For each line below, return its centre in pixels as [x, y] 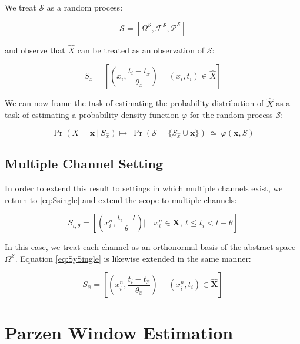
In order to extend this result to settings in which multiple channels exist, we [144, 188]
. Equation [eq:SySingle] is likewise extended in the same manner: [133, 258]
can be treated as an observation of [141, 50]
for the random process [231, 115]
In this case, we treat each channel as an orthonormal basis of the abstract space [150, 247]
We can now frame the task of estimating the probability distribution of [134, 103]
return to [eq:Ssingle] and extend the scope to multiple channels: [121, 199]
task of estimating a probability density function [92, 115]
